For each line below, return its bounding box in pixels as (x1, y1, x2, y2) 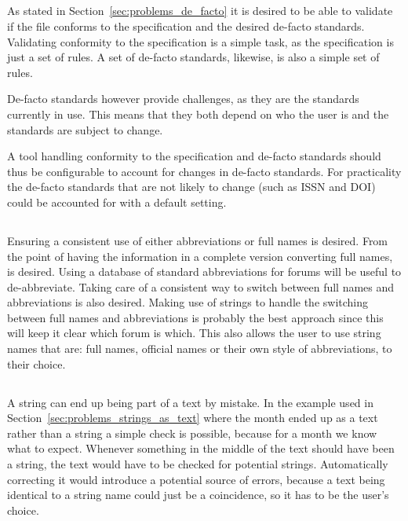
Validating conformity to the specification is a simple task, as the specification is (7, 33, 394, 50)
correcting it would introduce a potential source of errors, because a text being (7, 471, 385, 487)
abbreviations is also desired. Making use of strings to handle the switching (7, 294, 369, 310)
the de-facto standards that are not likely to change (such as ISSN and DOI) (7, 178, 376, 195)
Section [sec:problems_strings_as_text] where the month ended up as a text (7, 409, 378, 426)
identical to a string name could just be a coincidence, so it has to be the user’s (7, 486, 389, 503)
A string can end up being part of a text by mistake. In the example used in (7, 394, 373, 410)
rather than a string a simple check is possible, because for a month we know (7, 424, 377, 441)
